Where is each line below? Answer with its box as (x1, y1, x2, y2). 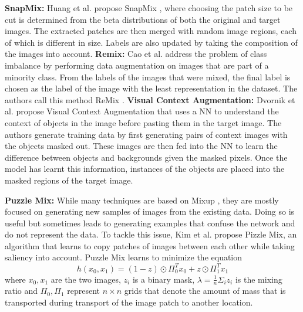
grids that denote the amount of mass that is (124, 284, 286, 297)
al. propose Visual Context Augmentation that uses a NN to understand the (5, 105, 279, 117)
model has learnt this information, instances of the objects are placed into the (5, 162, 285, 175)
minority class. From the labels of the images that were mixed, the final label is (5, 70, 291, 83)
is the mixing (235, 273, 282, 285)
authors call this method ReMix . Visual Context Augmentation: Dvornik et (5, 93, 295, 106)
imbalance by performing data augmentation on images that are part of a (5, 59, 269, 71)
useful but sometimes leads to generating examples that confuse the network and (5, 216, 295, 229)
